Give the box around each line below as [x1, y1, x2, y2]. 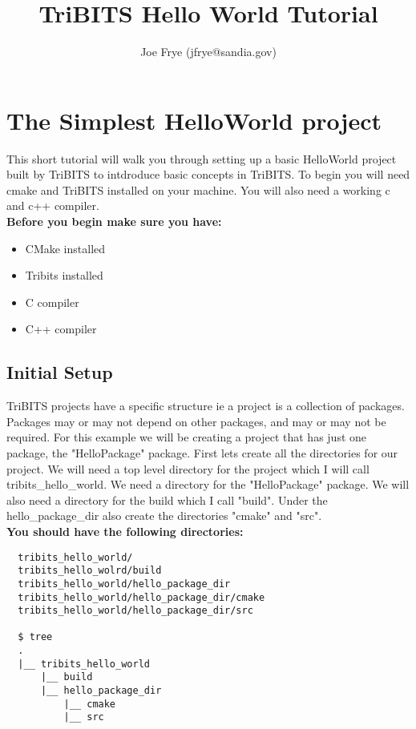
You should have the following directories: [6, 522, 244, 539]
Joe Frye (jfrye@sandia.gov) [140, 43, 277, 60]
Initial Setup [6, 360, 113, 385]
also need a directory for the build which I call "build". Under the [6, 491, 328, 508]
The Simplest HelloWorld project [6, 103, 382, 136]
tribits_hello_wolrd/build [18, 565, 162, 577]
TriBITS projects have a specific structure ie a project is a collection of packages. [6, 397, 405, 414]
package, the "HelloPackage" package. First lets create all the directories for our [6, 444, 398, 461]
